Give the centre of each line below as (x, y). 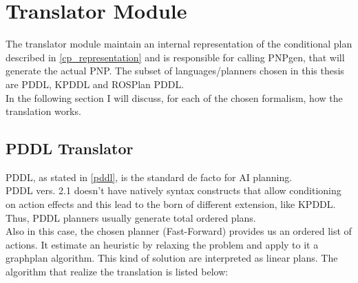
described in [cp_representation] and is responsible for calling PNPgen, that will (175, 57)
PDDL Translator (70, 148)
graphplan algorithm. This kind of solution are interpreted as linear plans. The (172, 258)
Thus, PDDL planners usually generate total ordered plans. (131, 217)
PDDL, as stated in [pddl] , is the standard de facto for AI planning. (149, 177)
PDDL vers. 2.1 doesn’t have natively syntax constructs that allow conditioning (173, 190)
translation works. (43, 111)
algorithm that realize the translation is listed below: (117, 272)
